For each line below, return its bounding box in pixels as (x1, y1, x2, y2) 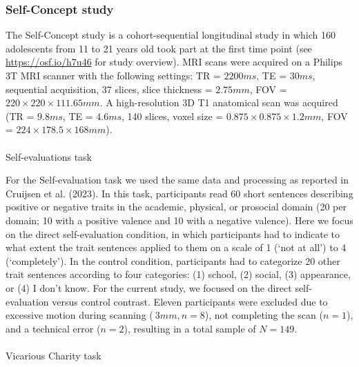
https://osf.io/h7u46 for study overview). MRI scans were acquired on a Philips (6, 54, 342, 69)
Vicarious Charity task (6, 348, 101, 362)
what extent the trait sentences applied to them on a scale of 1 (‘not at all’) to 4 (6, 240, 347, 255)
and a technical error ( (6, 321, 101, 335)
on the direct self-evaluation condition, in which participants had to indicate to (6, 226, 340, 241)
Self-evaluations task (6, 149, 92, 163)
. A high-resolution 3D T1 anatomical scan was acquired (99, 95, 338, 110)
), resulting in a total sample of (124, 321, 256, 335)
